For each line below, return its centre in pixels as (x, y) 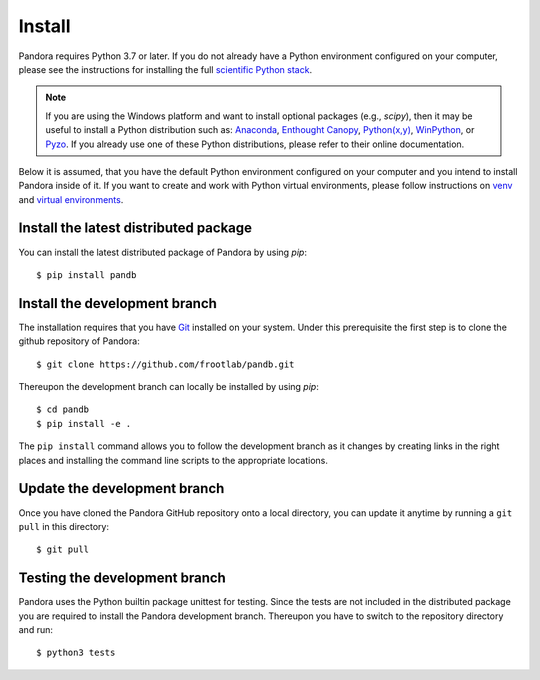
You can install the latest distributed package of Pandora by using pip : (162, 252)
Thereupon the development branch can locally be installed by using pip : (168, 387)
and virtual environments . (71, 199)
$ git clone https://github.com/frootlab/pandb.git (165, 364)
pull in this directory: (64, 526)
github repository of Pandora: (79, 341)
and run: (36, 629)
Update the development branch (121, 488)
